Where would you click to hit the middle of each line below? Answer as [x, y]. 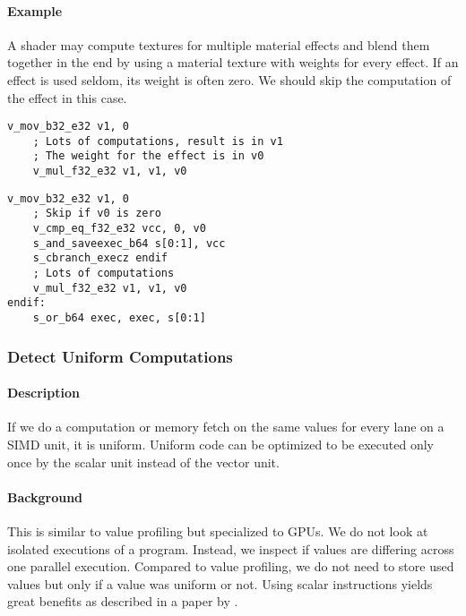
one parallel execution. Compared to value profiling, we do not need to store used [231, 566]
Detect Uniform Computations [120, 356]
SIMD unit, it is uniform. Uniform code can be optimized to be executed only [220, 444]
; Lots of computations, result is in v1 [158, 141]
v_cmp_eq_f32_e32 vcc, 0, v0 [119, 229]
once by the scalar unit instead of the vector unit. [143, 462]
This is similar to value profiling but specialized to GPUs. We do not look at [218, 530]
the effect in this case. [67, 97]
